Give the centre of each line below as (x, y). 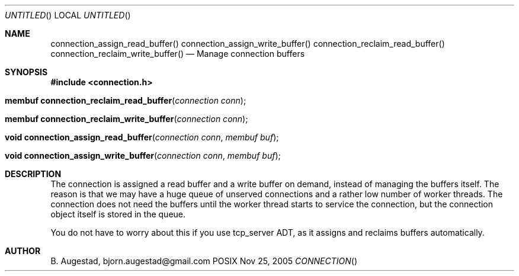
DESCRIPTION (33, 174)
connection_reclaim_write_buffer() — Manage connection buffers (178, 54)
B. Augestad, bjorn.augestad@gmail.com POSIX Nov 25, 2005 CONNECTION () (204, 261)
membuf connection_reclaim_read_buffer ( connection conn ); (126, 100)
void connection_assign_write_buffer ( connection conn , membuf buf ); (143, 155)
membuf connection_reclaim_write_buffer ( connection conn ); (126, 119)
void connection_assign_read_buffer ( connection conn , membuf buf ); (142, 137)
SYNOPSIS (26, 72)
